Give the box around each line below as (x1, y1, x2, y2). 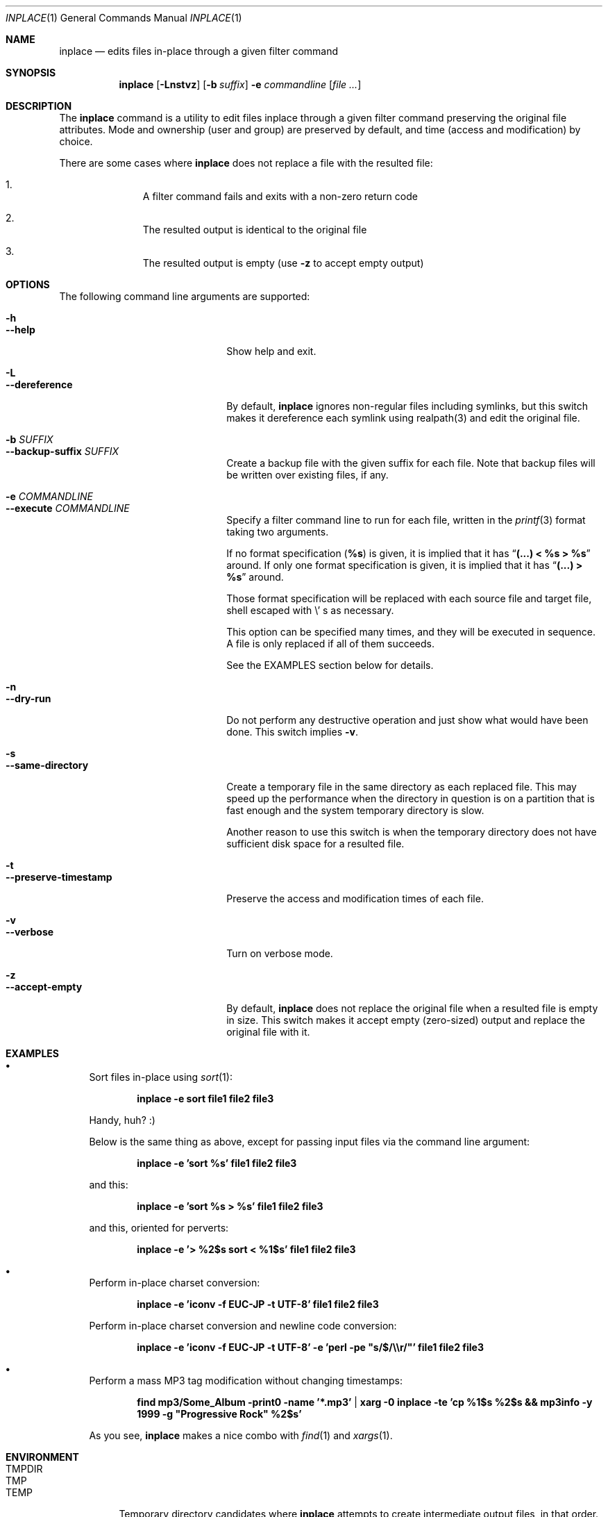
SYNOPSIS (6, 67, 56, 78)
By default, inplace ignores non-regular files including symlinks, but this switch (226, 400, 589, 412)
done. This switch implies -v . (226, 726, 358, 738)
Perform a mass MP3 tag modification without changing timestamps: (89, 1375, 403, 1386)
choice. (59, 135, 93, 147)
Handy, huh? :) (89, 1114, 155, 1126)
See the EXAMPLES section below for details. (226, 659, 434, 671)
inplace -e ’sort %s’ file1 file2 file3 (137, 1157, 297, 1169)
